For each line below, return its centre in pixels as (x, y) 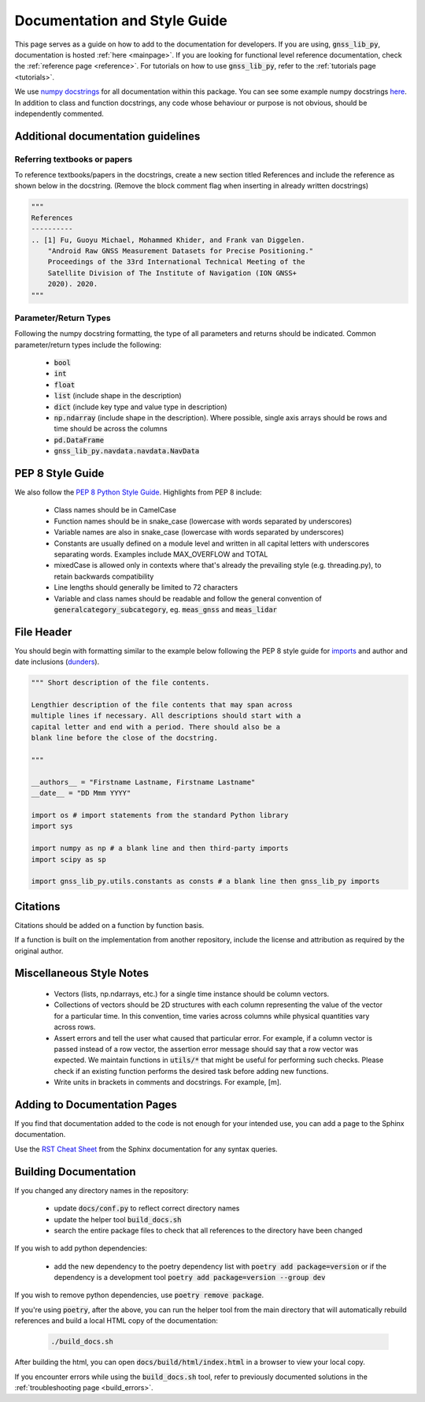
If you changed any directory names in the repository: (102, 1190)
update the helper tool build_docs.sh (118, 1219)
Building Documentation (76, 1171)
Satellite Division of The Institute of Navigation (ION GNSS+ (172, 273)
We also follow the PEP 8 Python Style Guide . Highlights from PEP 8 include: (138, 492)
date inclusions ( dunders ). (57, 662)
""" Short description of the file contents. (120, 683)
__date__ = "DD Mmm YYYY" (81, 793)
